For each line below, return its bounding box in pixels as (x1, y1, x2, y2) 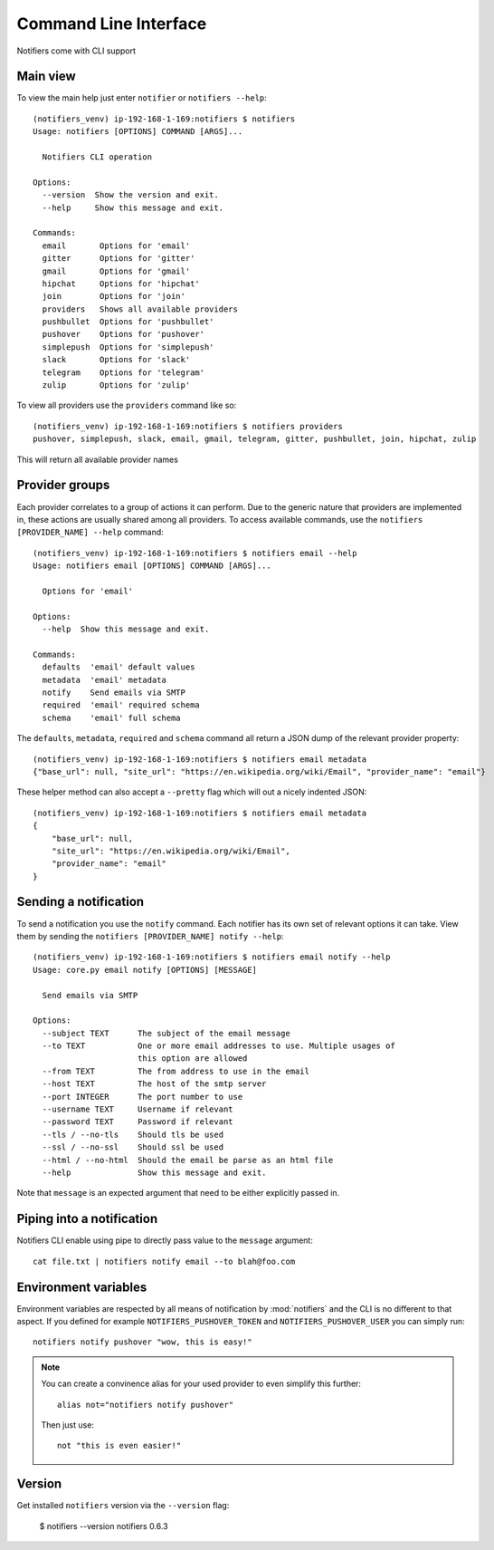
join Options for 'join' (42, 291, 185, 302)
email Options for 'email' (42, 240, 191, 251)
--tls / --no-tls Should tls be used (42, 1129, 224, 1140)
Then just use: (41, 1419, 95, 1430)
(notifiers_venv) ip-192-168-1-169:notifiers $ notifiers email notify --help (33, 952, 391, 962)
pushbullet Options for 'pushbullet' (42, 317, 214, 327)
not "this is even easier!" (57, 1440, 182, 1451)
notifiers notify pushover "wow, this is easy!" (33, 1337, 252, 1347)
